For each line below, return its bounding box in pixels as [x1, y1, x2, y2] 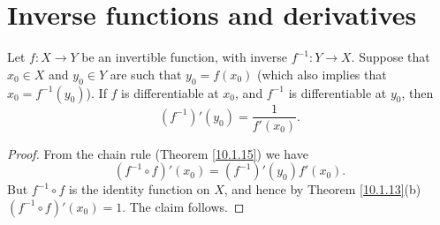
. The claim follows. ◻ [122, 197, 245, 215]
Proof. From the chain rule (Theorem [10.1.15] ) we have [7, 144, 308, 162]
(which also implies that [256, 64, 387, 83]
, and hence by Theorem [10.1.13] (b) [224, 180, 421, 199]
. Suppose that [351, 48, 430, 66]
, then [401, 83, 434, 101]
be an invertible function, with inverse [81, 48, 288, 66]
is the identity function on [68, 180, 210, 199]
